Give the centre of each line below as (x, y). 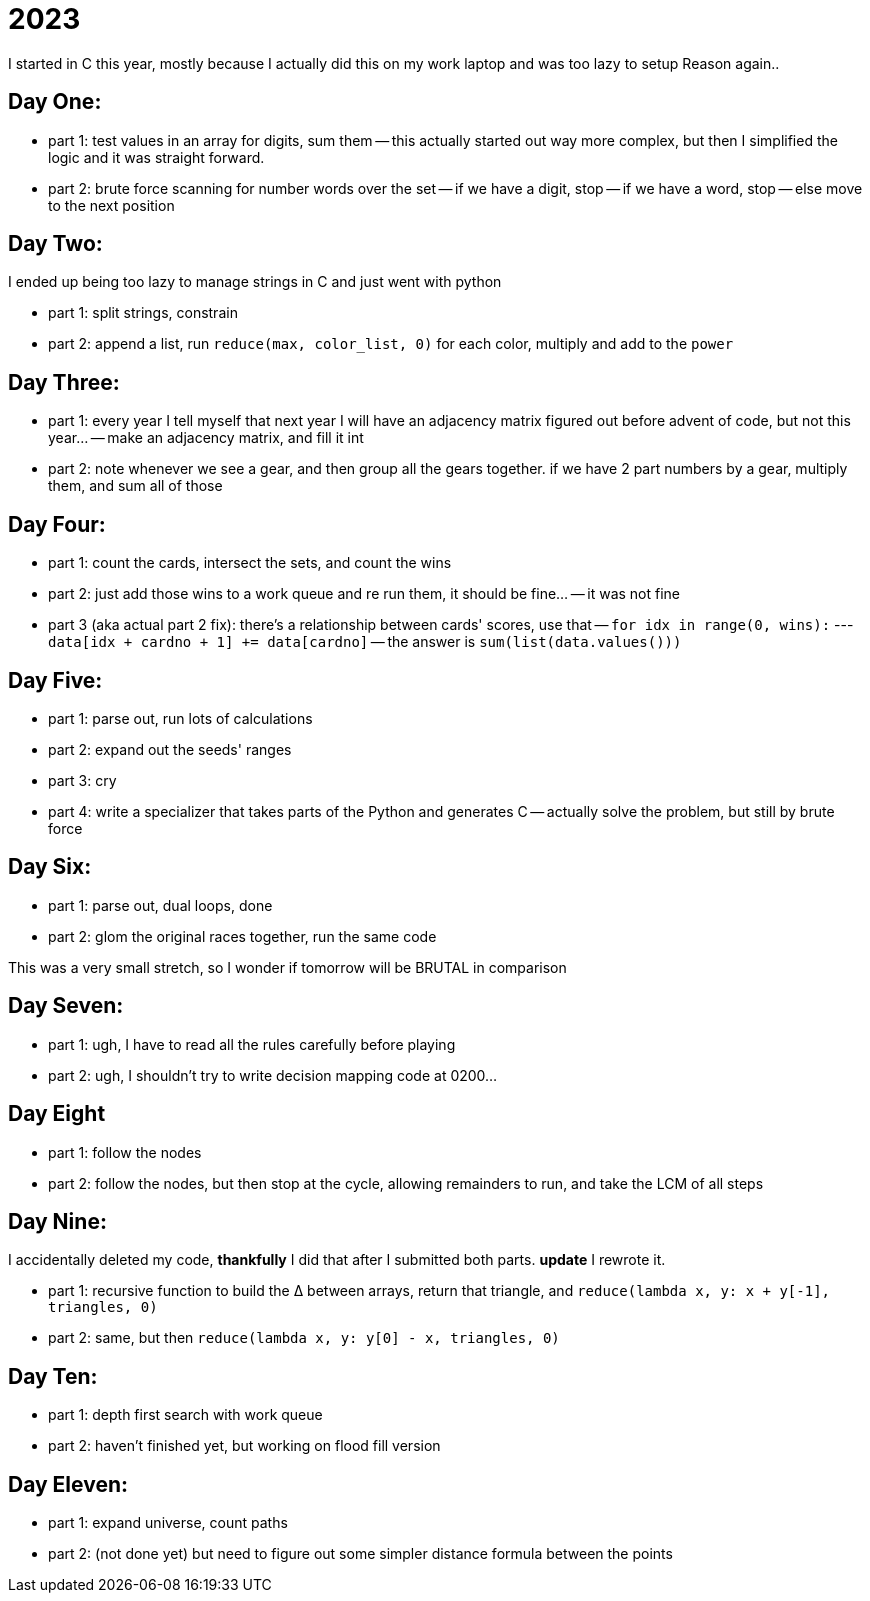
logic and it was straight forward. (156, 157)
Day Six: (50, 867)
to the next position (111, 205)
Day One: (55, 102)
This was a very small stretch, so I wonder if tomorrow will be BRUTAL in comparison (287, 967)
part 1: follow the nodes (125, 1152)
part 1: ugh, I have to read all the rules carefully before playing (252, 1044)
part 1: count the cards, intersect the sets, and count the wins (250, 563)
